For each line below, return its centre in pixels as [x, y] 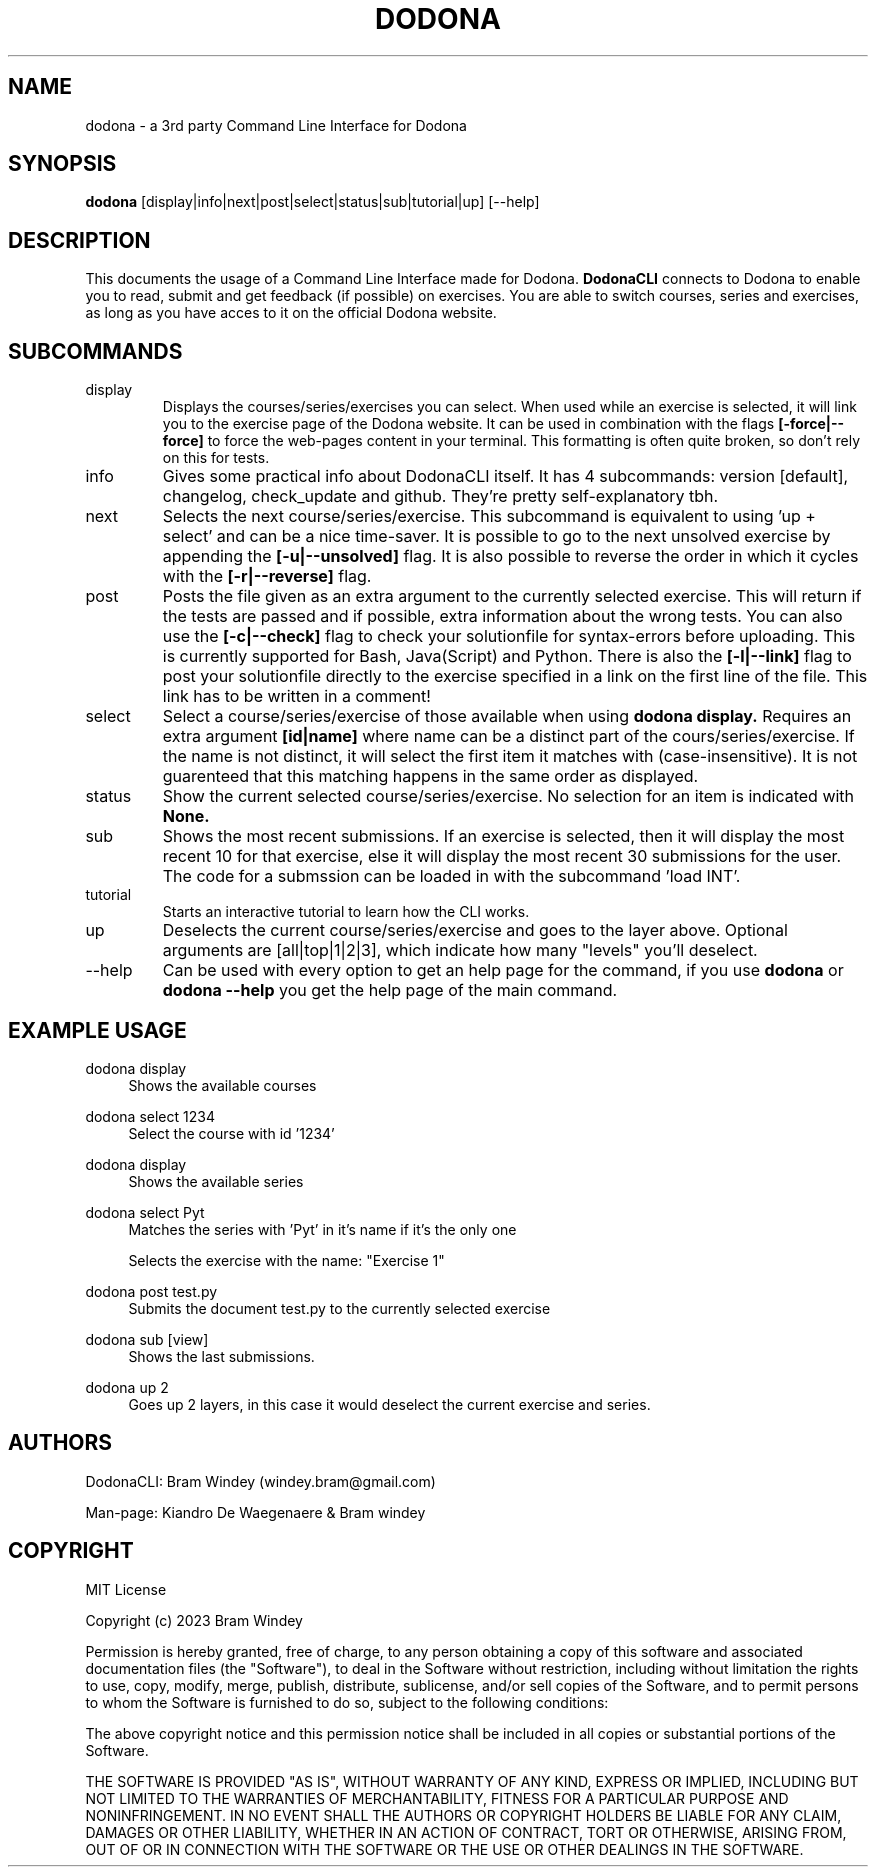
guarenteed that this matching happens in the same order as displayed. [430, 776]
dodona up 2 [127, 1387]
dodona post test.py [151, 1291]
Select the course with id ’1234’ [231, 1133]
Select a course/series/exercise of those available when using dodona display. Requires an [507, 716]
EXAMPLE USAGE [97, 1030]
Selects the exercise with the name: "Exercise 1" [286, 1260]
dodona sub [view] [147, 1339]
